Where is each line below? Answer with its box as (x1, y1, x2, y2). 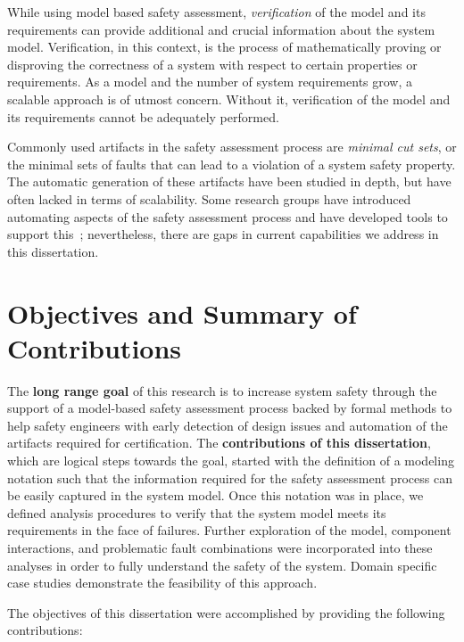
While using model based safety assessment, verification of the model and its (7, 3, 426, 21)
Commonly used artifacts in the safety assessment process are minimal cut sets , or (7, 137, 457, 156)
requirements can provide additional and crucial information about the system (7, 20, 435, 38)
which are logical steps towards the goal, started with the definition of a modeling (7, 451, 454, 469)
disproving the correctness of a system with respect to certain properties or (7, 54, 418, 73)
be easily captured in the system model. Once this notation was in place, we (7, 486, 424, 505)
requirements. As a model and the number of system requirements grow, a (7, 72, 413, 91)
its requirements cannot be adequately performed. (7, 107, 279, 126)
